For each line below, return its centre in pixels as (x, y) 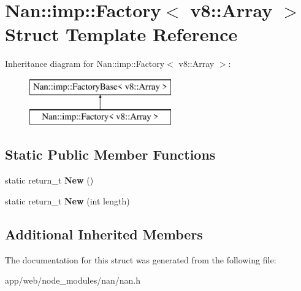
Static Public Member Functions (110, 154)
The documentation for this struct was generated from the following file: (141, 259)
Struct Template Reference (121, 34)
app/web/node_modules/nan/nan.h (73, 280)
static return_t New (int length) (67, 200)
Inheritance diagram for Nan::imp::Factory (85, 64)
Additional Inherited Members (104, 234)
